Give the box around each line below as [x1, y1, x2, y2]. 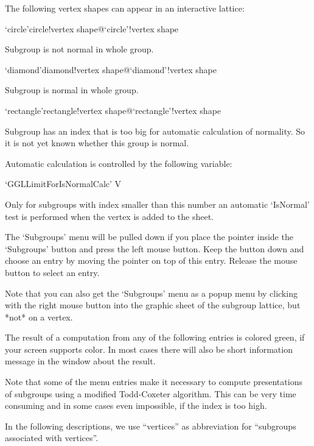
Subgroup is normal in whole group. [5, 83, 139, 96]
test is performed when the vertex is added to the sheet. [5, 210, 214, 222]
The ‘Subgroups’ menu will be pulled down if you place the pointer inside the [5, 230, 293, 243]
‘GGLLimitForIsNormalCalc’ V [5, 177, 122, 190]
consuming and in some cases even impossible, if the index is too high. [5, 399, 267, 412]
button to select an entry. [5, 266, 100, 278]
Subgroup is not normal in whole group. [5, 43, 154, 55]
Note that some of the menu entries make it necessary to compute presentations [5, 375, 302, 388]
